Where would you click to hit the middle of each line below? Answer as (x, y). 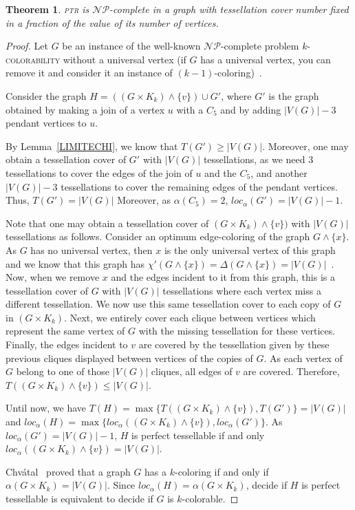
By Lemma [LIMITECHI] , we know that (92, 146)
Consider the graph (46, 95)
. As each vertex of (303, 358)
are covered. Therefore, (291, 371)
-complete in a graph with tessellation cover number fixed (229, 9)
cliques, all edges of (192, 371)
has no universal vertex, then (92, 249)
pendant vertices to (46, 123)
